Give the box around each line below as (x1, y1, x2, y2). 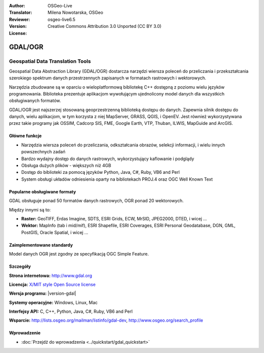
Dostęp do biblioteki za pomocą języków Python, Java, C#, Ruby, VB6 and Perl (21, 169, 180, 175)
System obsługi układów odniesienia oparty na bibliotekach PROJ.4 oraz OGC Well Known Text (21, 176, 213, 182)
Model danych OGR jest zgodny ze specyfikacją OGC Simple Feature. (9, 251, 149, 257)
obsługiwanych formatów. (9, 98, 61, 104)
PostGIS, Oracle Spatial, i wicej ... (21, 229, 88, 235)
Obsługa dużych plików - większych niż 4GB (21, 163, 111, 168)
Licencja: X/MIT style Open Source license (9, 282, 96, 287)
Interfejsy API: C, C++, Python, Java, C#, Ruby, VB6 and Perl (9, 308, 133, 314)
